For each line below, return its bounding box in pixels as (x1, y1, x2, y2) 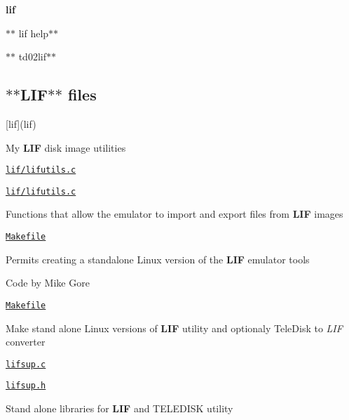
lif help (18, 25, 49, 40)
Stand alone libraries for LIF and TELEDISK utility (6, 401, 233, 416)
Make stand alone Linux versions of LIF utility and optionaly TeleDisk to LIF (6, 320, 343, 335)
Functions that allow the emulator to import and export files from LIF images (6, 206, 343, 221)
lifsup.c (6, 359, 46, 369)
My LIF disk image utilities (6, 140, 126, 155)
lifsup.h (6, 381, 46, 391)
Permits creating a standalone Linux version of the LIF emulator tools (6, 251, 310, 266)
